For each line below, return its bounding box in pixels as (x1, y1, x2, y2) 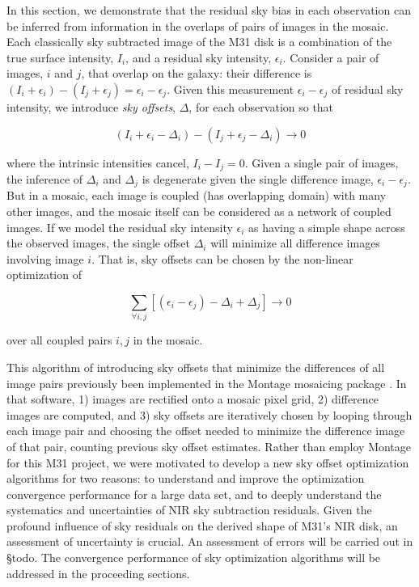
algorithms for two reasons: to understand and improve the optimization (6, 470, 365, 487)
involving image (6, 250, 84, 267)
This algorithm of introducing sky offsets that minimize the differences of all (6, 358, 385, 375)
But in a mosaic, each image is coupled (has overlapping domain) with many (6, 187, 387, 204)
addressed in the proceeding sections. (6, 564, 190, 581)
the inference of (6, 171, 83, 188)
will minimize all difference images (210, 234, 380, 251)
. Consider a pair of (282, 49, 379, 65)
